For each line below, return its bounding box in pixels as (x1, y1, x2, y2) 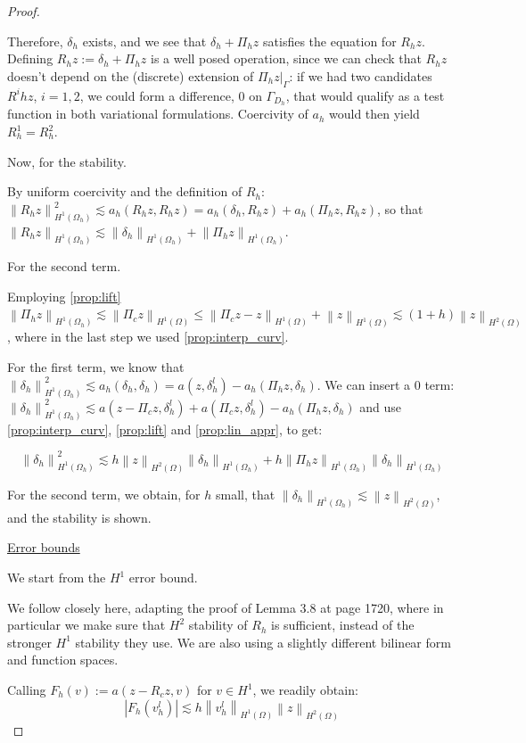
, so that (377, 199, 423, 218)
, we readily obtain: (252, 681, 358, 698)
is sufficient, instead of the (271, 615, 415, 634)
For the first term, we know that (7, 357, 185, 376)
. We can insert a (316, 375, 411, 393)
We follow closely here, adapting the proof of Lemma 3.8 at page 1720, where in (7, 598, 444, 616)
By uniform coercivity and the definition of (7, 182, 242, 201)
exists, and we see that (82, 31, 207, 50)
